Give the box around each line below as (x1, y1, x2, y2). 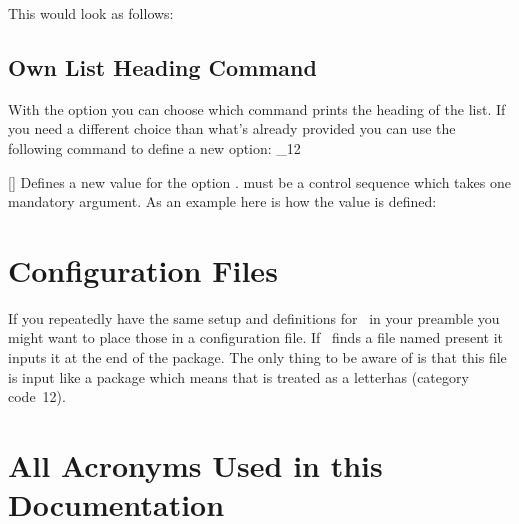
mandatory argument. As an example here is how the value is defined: (8, 191, 437, 212)
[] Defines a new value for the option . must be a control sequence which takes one (8, 171, 511, 192)
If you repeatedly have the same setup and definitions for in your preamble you (8, 307, 500, 328)
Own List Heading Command (8, 51, 317, 82)
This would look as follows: (8, 3, 174, 23)
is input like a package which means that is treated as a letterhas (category (8, 366, 469, 387)
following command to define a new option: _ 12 (8, 137, 301, 158)
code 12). (8, 386, 66, 407)
